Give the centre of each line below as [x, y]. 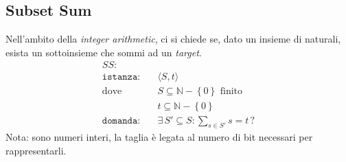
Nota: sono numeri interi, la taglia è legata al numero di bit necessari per [159, 137]
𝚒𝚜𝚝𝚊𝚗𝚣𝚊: [121, 77]
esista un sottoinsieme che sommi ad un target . [104, 52]
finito [231, 92]
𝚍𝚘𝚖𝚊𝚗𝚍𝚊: [121, 120]
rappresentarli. [36, 150]
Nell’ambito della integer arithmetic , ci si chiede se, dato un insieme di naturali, [173, 39]
